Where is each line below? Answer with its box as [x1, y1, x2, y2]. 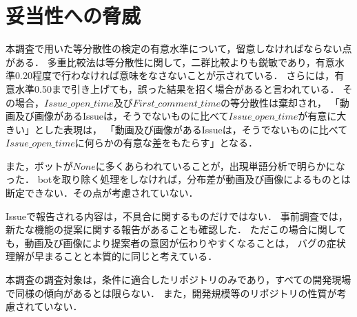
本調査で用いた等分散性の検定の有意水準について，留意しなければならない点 [6, 41, 352, 56]
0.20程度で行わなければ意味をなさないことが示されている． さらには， [14, 68, 335, 83]
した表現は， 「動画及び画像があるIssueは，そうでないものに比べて [43, 122, 348, 136]
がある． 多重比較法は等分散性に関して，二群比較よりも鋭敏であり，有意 [6, 54, 335, 69]
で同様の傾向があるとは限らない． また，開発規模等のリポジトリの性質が [6, 285, 337, 300]
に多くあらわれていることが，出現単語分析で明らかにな [95, 158, 345, 173]
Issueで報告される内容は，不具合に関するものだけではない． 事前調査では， [6, 208, 348, 223]
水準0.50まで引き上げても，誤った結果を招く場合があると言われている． [14, 81, 340, 96]
